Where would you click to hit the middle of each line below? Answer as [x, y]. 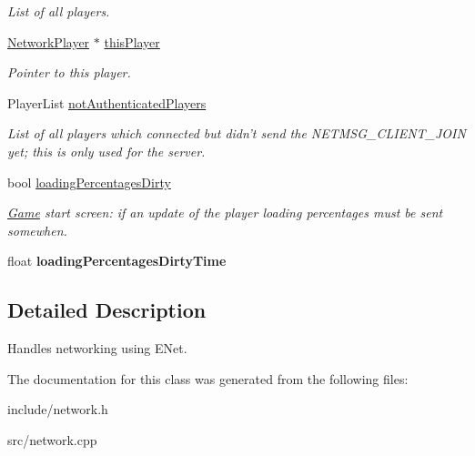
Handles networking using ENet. [97, 348]
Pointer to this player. [69, 72]
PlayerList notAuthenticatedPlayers [107, 102]
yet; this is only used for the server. [106, 151]
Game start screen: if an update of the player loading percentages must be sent [225, 213]
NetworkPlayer [49, 41]
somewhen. [37, 230]
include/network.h [58, 409]
